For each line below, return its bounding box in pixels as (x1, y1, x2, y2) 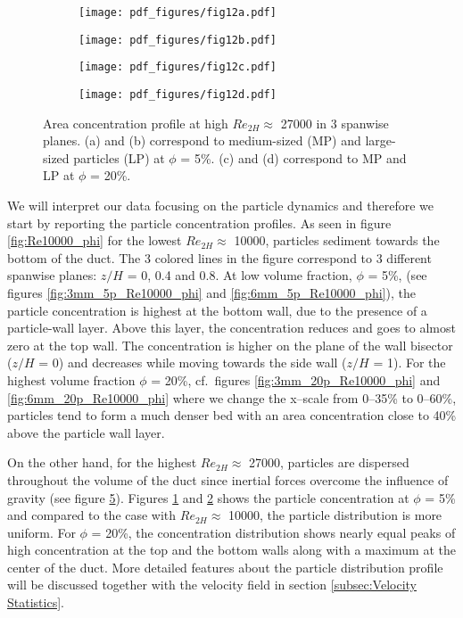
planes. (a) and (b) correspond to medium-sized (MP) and (43, 131, 361, 150)
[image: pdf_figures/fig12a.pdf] (79, 6, 277, 19)
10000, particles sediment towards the (234, 231, 440, 250)
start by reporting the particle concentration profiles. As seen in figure (7, 213, 392, 232)
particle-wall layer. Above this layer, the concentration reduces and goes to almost (7, 318, 456, 337)
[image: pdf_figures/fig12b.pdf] (79, 33, 277, 46)
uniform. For (7, 523, 76, 541)
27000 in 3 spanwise (280, 113, 389, 132)
